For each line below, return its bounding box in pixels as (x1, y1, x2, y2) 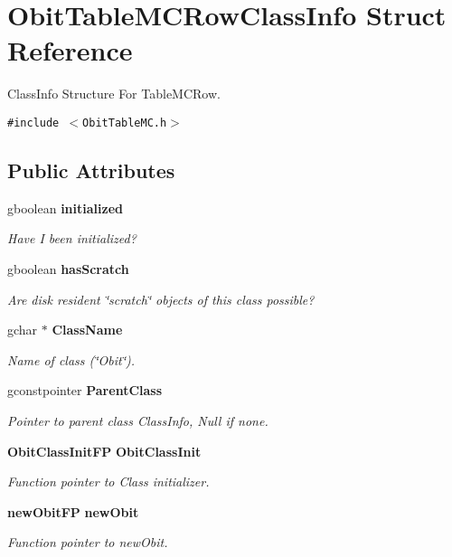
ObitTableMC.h (82, 116, 167, 129)
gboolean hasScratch (7, 259, 129, 278)
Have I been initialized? (7, 229, 137, 248)
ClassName (52, 320, 123, 339)
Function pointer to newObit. (7, 533, 168, 552)
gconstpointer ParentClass (7, 381, 163, 400)
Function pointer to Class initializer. (7, 472, 210, 491)
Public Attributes (7, 156, 175, 184)
